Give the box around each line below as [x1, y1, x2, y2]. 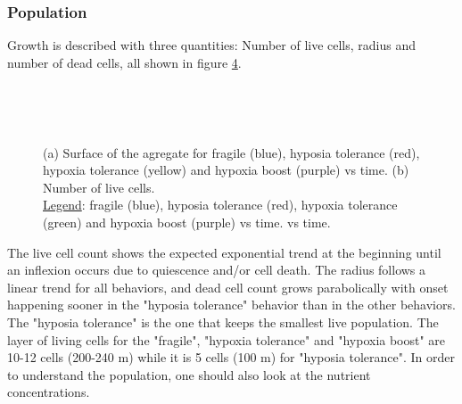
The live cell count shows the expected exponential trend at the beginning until [7, 243, 441, 261]
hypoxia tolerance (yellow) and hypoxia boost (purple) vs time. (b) [43, 161, 409, 179]
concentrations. [7, 383, 90, 401]
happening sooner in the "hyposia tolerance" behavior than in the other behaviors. [7, 295, 456, 314]
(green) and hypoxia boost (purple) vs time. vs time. [43, 212, 331, 231]
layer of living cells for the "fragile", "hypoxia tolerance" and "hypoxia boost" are [7, 330, 446, 349]
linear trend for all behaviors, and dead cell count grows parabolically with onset [7, 277, 449, 296]
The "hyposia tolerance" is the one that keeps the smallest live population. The [7, 312, 439, 331]
